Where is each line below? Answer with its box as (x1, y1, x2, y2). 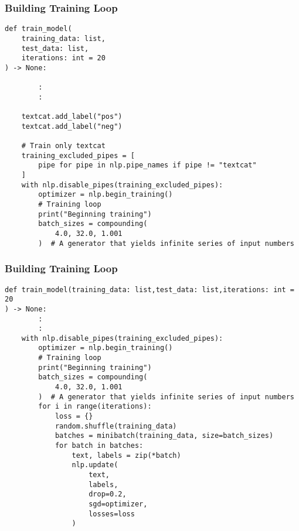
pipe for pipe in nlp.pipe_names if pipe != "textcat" (38, 161, 257, 170)
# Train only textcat (21, 142, 106, 150)
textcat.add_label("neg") (21, 122, 123, 131)
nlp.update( (72, 461, 118, 470)
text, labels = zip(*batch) (72, 451, 181, 460)
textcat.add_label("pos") (21, 112, 123, 121)
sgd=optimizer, (89, 499, 148, 508)
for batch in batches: (55, 441, 144, 450)
